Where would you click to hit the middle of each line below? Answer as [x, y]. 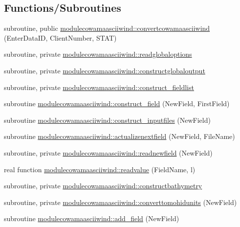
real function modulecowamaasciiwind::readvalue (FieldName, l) [100, 169]
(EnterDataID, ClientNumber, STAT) [60, 37]
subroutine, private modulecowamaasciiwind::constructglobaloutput [105, 70]
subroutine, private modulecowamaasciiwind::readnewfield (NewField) [108, 152]
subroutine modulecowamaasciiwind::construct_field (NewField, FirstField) [117, 103]
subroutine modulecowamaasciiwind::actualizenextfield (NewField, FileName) [120, 136]
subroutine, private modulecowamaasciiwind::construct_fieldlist [99, 87]
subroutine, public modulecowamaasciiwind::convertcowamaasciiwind [107, 28]
